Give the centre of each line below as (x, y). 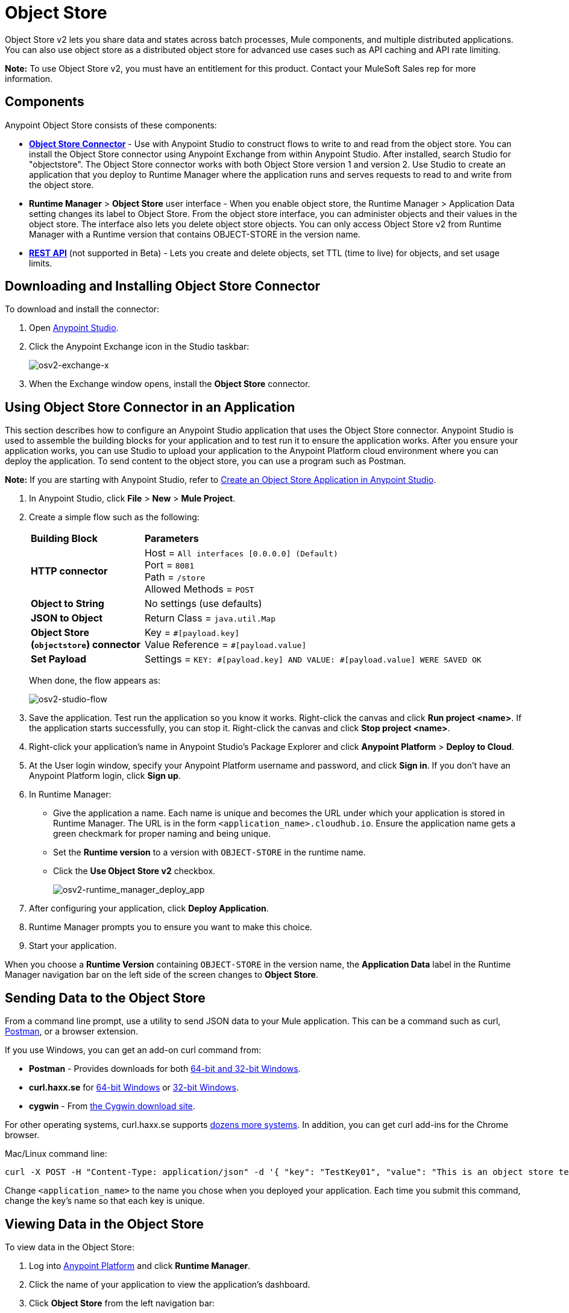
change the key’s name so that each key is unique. (105, 1201)
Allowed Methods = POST (199, 589)
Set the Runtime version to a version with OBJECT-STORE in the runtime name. (209, 852)
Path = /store (175, 577)
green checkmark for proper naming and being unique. (162, 834)
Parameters (171, 539)
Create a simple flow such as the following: (114, 517)
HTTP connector (69, 571)
